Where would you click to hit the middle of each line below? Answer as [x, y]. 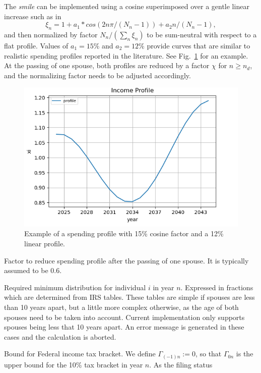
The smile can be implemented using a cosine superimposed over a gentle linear [127, 6]
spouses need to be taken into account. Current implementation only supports [124, 317]
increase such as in [33, 16]
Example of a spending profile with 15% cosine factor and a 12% [124, 233]
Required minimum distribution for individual [75, 287]
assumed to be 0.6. [33, 270]
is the [245, 354]
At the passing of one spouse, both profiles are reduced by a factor [107, 65]
